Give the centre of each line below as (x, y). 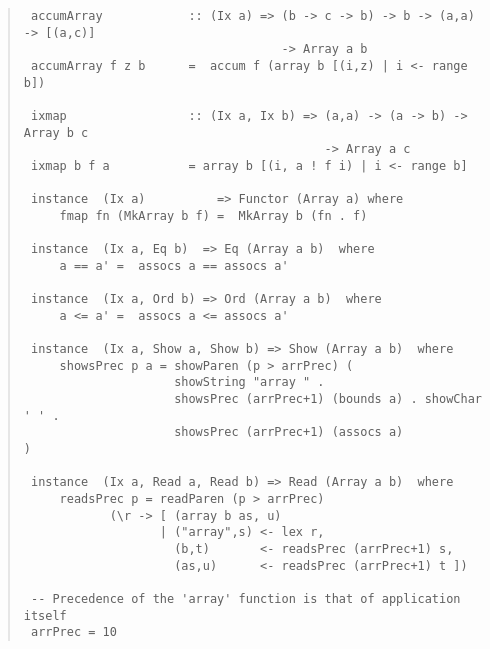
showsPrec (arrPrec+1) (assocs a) (289, 432)
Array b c (56, 132)
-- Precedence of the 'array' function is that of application (245, 598)
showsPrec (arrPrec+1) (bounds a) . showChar (328, 399)
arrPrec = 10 (73, 632)
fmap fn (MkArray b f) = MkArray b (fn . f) (213, 215)
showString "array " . (249, 382)
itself (45, 615)
